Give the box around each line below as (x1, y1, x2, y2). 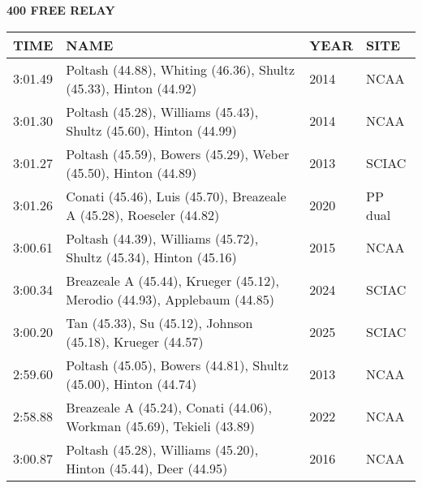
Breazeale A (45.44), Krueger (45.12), (66, 270, 279, 290)
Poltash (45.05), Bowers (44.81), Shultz (66, 355, 289, 374)
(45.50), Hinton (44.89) (66, 162, 197, 182)
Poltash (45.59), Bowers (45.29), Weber (66, 144, 290, 163)
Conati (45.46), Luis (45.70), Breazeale (66, 186, 286, 205)
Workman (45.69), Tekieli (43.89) (66, 416, 255, 435)
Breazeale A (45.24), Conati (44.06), (66, 397, 272, 417)
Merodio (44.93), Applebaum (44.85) (66, 289, 274, 309)
